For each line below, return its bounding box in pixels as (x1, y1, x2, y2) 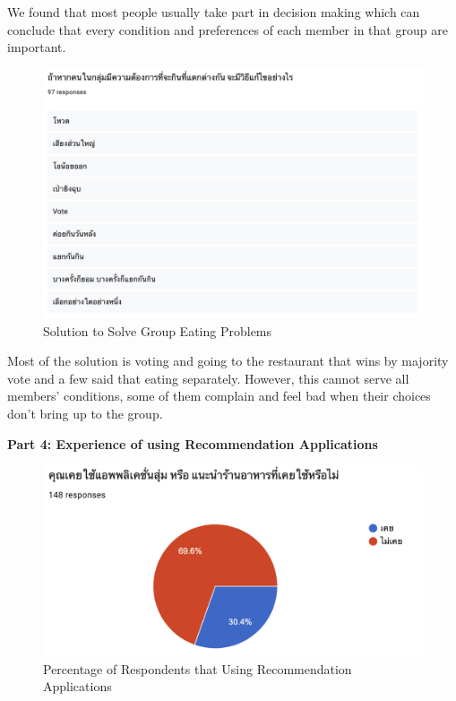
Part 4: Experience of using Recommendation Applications (7, 434, 378, 453)
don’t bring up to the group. (7, 404, 163, 422)
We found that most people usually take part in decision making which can (7, 3, 420, 21)
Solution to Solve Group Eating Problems (43, 321, 272, 340)
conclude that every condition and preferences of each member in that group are (7, 20, 448, 39)
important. (7, 38, 66, 56)
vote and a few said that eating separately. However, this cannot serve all (7, 368, 409, 387)
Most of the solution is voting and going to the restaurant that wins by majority (7, 351, 449, 370)
